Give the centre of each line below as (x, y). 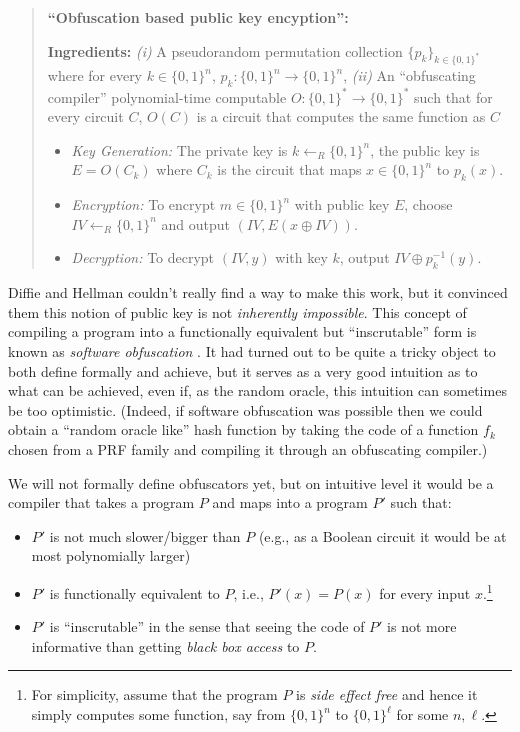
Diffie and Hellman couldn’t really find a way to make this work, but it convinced (258, 292)
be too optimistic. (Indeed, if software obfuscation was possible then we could (245, 409)
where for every (95, 75)
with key (301, 257)
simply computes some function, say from (158, 714)
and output (195, 223)
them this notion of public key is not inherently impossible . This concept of (237, 311)
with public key (342, 204)
